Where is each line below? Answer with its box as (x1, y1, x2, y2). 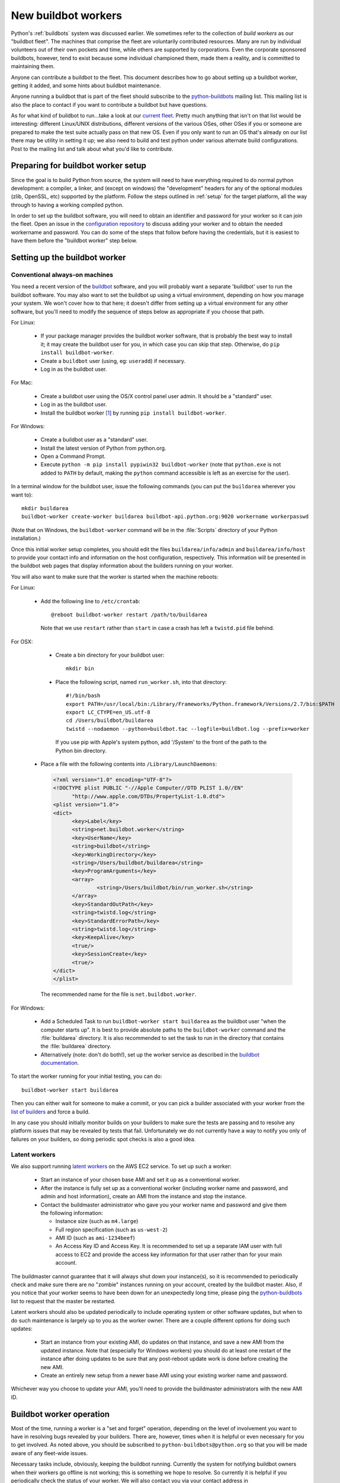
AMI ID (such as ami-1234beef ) (55, 1234, 136, 1242)
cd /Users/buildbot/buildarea (66, 717, 154, 724)
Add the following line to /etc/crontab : (40, 597, 140, 604)
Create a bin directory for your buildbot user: (55, 651, 165, 658)
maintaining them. (11, 63, 55, 70)
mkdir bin (66, 665, 94, 672)
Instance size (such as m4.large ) (55, 1218, 139, 1225)
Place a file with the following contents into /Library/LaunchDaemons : (40, 760, 217, 768)
